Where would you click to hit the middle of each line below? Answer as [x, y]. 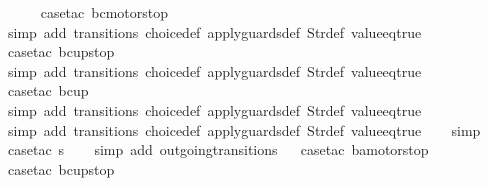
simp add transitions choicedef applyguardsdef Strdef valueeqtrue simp [244, 129]
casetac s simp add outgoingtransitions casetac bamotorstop [218, 149]
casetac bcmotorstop [104, 12]
